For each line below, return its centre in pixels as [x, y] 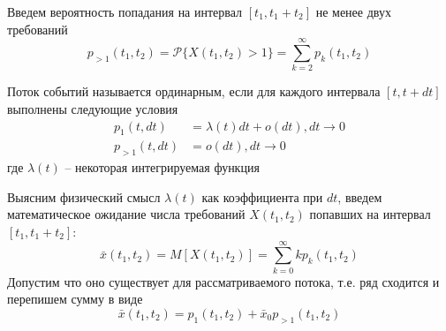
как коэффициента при [262, 196]
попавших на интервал [370, 214]
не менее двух [353, 11]
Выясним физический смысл [84, 196]
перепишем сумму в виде [75, 299]
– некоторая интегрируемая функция [162, 167]
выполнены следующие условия [93, 108]
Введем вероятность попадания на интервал [125, 11]
